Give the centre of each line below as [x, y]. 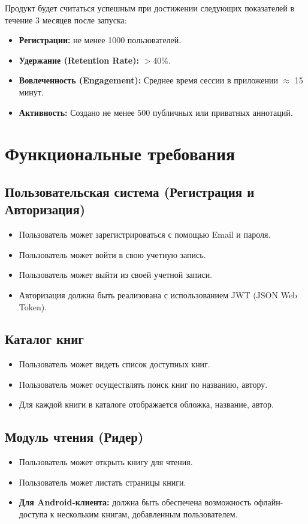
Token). [33, 306]
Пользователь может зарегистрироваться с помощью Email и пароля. [145, 234]
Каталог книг [44, 339]
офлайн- [268, 502]
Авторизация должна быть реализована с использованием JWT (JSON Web [158, 294]
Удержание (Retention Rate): [79, 60]
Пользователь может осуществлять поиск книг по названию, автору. [143, 384]
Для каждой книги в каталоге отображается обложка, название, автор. [146, 404]
